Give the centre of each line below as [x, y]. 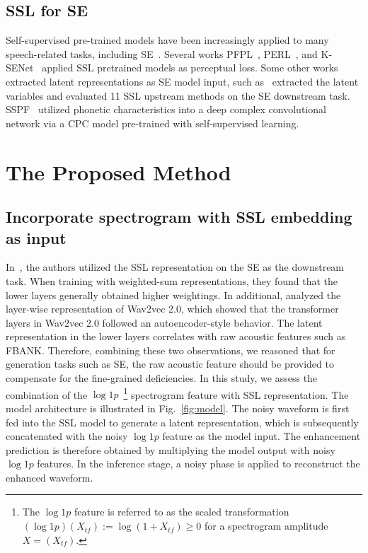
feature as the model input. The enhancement [261, 436]
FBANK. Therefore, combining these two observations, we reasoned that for [171, 350]
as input [36, 237]
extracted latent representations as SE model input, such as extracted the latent [182, 81]
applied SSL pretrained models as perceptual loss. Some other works [190, 68]
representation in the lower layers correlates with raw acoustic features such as [176, 336]
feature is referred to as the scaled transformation [182, 512]
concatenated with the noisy [67, 436]
